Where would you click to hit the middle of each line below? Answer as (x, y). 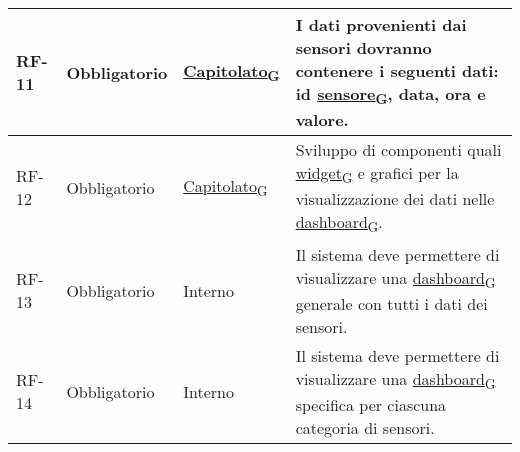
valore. (322, 120)
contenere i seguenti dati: (397, 70)
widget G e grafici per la (377, 174)
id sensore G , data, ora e (390, 95)
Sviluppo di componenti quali (398, 150)
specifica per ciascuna (371, 404)
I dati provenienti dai (381, 24)
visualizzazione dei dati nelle (395, 199)
